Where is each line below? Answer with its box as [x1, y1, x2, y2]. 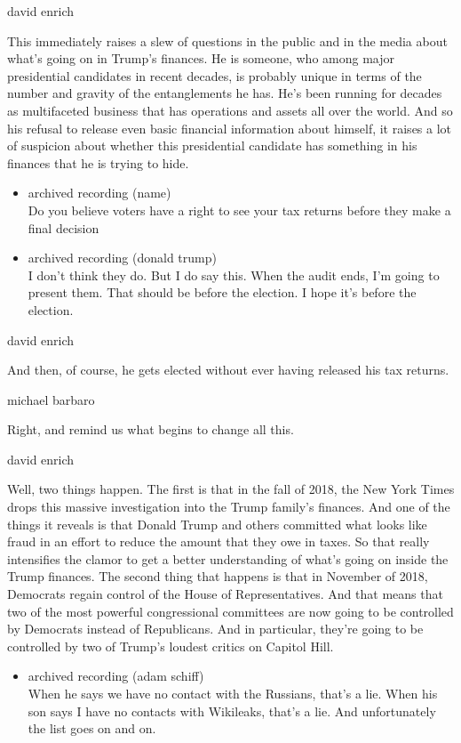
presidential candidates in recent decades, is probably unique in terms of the [7, 66, 422, 85]
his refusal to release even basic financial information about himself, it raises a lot [7, 118, 452, 137]
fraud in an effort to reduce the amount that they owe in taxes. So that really [7, 532, 430, 551]
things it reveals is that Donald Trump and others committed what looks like [7, 514, 427, 533]
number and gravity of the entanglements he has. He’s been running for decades [7, 84, 442, 102]
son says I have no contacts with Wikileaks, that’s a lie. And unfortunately [28, 701, 436, 720]
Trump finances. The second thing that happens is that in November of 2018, [7, 567, 428, 586]
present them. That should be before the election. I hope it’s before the [28, 283, 417, 302]
